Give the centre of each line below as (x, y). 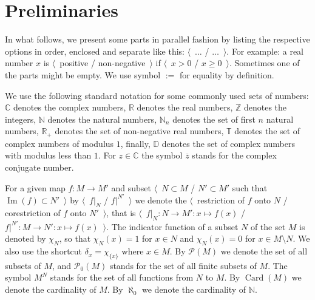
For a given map (35, 187)
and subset (131, 187)
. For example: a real (265, 51)
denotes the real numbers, (185, 107)
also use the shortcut (44, 251)
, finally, (135, 143)
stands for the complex (234, 155)
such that (250, 187)
